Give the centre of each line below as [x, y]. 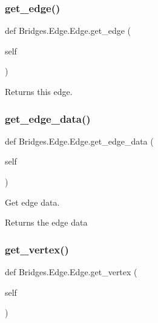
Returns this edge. [39, 91]
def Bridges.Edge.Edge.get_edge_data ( [79, 141]
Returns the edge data [46, 222]
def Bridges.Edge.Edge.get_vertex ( [71, 272]
